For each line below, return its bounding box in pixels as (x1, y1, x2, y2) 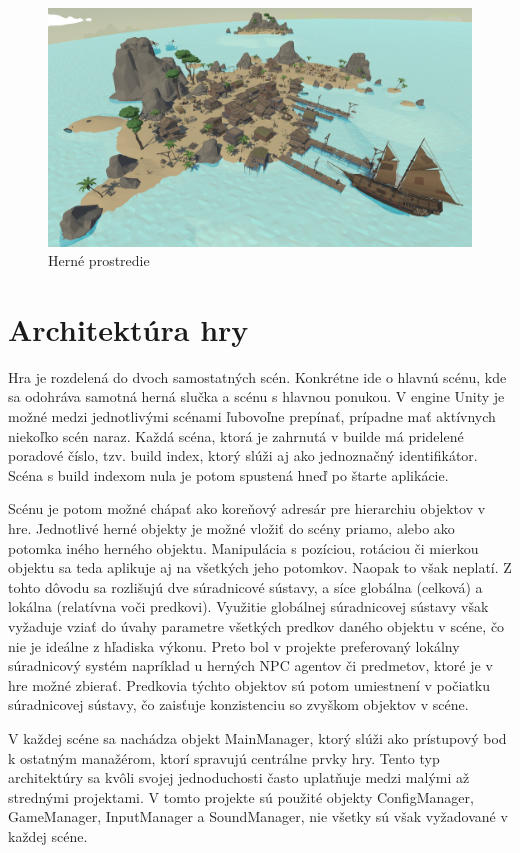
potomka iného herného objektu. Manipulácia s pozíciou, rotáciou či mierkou (8, 537, 479, 558)
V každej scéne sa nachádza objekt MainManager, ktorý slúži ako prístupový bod (8, 727, 507, 748)
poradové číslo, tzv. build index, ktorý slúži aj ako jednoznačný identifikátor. (8, 445, 478, 466)
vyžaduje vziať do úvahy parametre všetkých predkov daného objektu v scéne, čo (8, 615, 505, 636)
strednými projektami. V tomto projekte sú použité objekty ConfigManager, (8, 786, 474, 807)
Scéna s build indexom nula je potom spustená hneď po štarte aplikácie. (8, 464, 449, 485)
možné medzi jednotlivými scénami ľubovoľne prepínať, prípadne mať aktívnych (8, 406, 496, 426)
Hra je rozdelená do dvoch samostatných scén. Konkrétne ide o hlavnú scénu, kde (8, 366, 507, 387)
